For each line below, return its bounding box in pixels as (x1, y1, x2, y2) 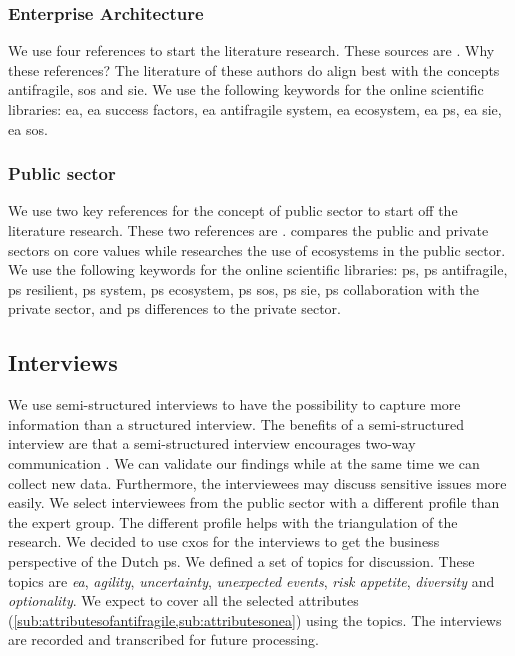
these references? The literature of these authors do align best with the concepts (8, 59, 500, 80)
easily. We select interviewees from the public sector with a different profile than (8, 492, 500, 513)
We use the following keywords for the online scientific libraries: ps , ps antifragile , (8, 259, 508, 280)
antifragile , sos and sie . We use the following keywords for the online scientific (8, 79, 484, 100)
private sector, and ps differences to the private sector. (8, 298, 341, 319)
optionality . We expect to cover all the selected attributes (8, 590, 359, 611)
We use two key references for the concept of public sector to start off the (8, 200, 458, 221)
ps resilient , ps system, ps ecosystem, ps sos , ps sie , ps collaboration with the (8, 278, 480, 299)
